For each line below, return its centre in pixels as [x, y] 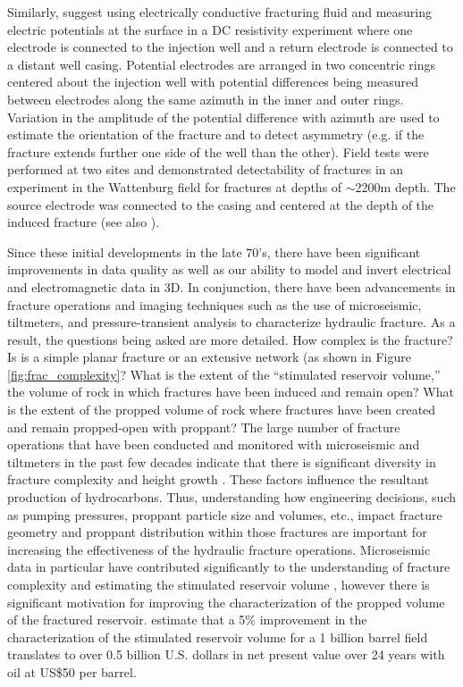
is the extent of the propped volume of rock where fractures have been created [222, 410]
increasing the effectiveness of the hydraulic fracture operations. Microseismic [219, 549]
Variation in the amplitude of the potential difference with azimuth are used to [223, 117]
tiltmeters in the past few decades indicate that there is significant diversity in [222, 461]
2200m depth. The [405, 186]
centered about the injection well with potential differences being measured [213, 82]
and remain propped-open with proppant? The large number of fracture [204, 427]
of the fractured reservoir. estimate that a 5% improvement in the [187, 620]
